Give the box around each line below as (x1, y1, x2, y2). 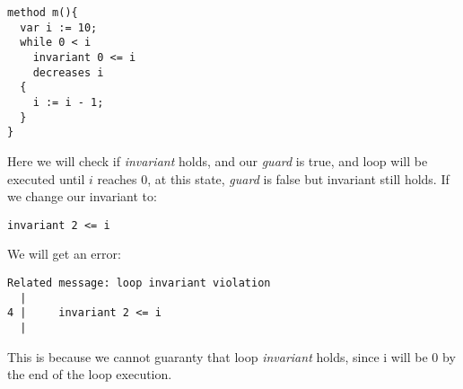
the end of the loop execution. (7, 365, 172, 384)
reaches (97, 169, 137, 188)
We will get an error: (7, 244, 121, 263)
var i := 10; (20, 21, 98, 34)
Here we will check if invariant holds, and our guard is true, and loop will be (7, 151, 428, 170)
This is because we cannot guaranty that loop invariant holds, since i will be (7, 347, 428, 366)
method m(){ (7, 6, 78, 19)
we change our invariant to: (7, 187, 157, 206)
